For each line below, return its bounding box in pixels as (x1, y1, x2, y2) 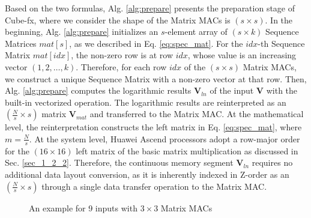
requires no (252, 156, 293, 169)
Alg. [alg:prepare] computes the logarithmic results (5, 84, 192, 97)
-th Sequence (258, 37, 305, 49)
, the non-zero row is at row (71, 49, 174, 61)
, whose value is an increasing (187, 49, 297, 61)
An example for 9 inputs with (29, 201, 137, 214)
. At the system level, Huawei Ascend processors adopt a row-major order (29, 132, 300, 145)
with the (266, 84, 298, 97)
